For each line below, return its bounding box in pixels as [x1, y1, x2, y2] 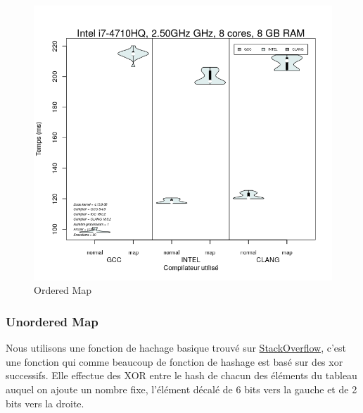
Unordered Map [6, 312, 98, 330]
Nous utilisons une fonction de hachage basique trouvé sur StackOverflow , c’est [6, 340, 346, 355]
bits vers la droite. [6, 395, 84, 410]
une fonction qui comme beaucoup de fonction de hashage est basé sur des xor [6, 354, 343, 369]
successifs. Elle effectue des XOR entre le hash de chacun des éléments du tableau [6, 368, 357, 383]
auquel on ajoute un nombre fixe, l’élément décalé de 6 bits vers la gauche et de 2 [6, 382, 357, 397]
